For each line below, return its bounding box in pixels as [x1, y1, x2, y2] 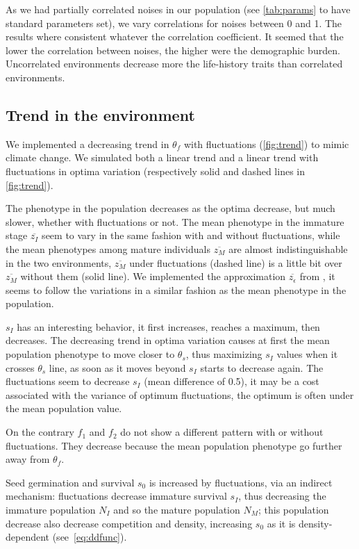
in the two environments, [6, 255, 112, 270]
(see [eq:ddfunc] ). [52, 530, 127, 544]
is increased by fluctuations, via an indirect [149, 475, 333, 489]
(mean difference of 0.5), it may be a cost [144, 374, 319, 388]
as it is [267, 516, 296, 530]
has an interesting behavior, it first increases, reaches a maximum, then [17, 319, 320, 334]
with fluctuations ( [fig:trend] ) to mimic [183, 136, 349, 151]
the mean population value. [6, 401, 122, 416]
